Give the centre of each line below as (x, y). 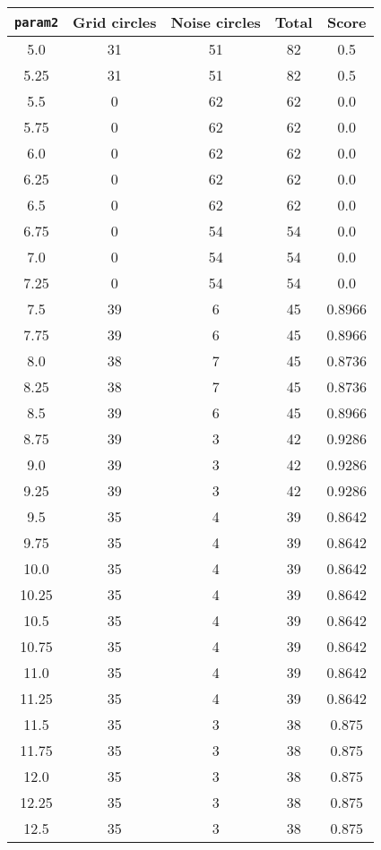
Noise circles (216, 22)
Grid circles (115, 22)
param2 (37, 22)
